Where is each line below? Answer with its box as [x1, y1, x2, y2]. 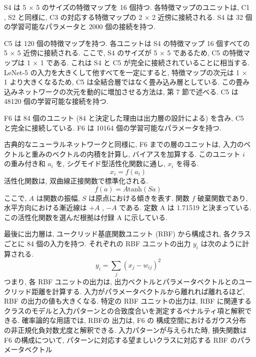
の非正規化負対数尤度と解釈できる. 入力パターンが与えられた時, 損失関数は [4, 325, 247, 335]
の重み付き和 [4, 158, 45, 169]
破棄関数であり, [197, 192, 248, 203]
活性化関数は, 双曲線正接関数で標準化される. [4, 175, 148, 185]
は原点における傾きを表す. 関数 [88, 192, 190, 203]
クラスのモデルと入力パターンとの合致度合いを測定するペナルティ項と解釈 [4, 305, 245, 315]
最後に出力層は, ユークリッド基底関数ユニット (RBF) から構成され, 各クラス [4, 228, 251, 239]
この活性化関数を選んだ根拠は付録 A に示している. [4, 212, 168, 222]
